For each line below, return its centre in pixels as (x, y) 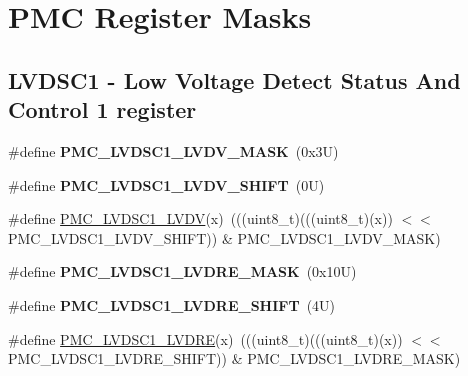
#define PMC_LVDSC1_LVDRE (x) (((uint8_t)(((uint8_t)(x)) (205, 338)
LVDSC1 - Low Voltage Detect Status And (234, 79)
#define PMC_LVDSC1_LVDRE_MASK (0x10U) (182, 271)
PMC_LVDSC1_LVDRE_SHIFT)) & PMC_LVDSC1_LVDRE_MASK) (234, 358)
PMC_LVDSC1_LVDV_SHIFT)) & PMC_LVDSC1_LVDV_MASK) (224, 237)
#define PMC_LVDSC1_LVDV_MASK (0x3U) (173, 150)
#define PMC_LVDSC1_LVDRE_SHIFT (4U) (172, 304)
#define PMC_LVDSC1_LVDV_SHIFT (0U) (166, 184)
